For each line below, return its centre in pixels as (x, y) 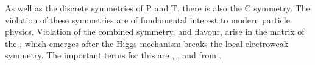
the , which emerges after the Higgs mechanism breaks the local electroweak (147, 43)
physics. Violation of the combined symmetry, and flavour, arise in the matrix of (155, 32)
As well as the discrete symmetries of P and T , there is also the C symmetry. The (157, 8)
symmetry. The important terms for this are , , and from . (113, 55)
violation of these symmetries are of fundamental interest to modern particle (147, 20)
